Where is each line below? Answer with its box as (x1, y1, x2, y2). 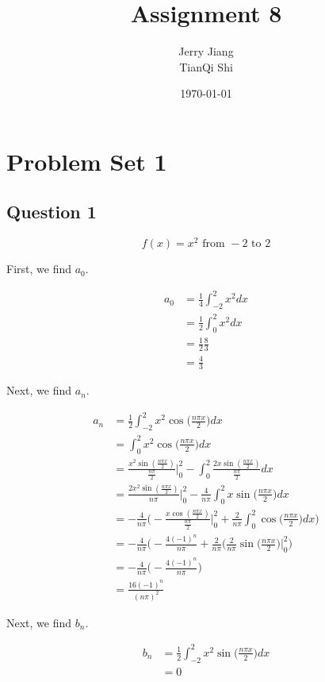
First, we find (6, 260, 71, 277)
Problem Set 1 (6, 144, 167, 177)
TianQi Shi (179, 58, 233, 75)
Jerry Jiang (178, 43, 234, 60)
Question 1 (6, 199, 97, 224)
